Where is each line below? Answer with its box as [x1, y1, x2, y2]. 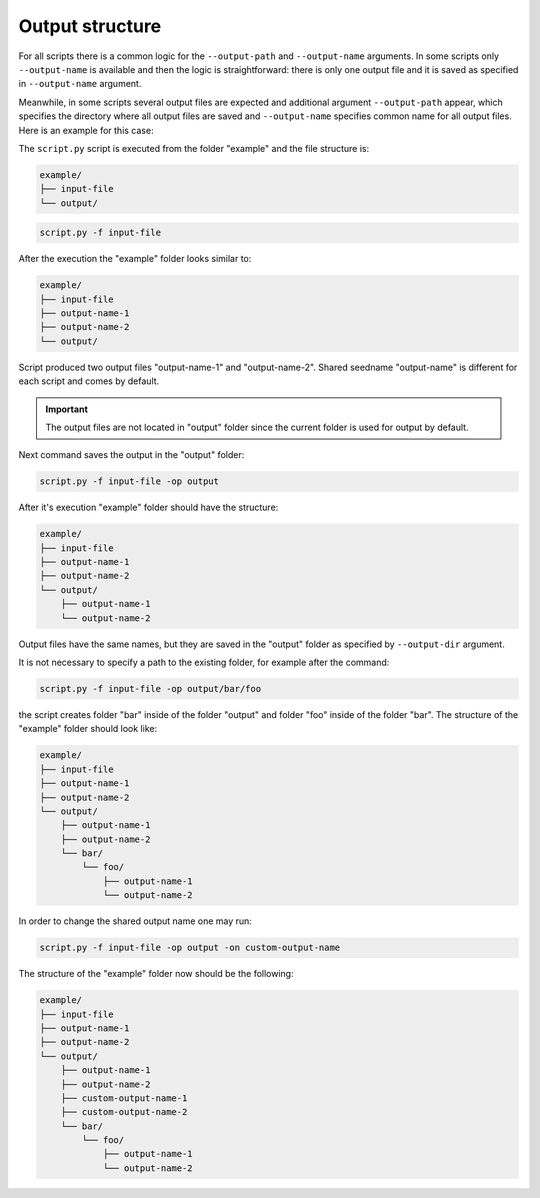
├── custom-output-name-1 [60, 1092, 188, 1104]
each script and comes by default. [18, 375, 160, 387]
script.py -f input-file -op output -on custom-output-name [39, 942, 341, 954]
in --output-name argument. [18, 78, 142, 90]
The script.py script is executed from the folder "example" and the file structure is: [18, 142, 370, 154]
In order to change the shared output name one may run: [18, 915, 252, 927]
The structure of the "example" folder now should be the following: [18, 968, 294, 980]
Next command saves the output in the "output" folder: [18, 449, 245, 461]
